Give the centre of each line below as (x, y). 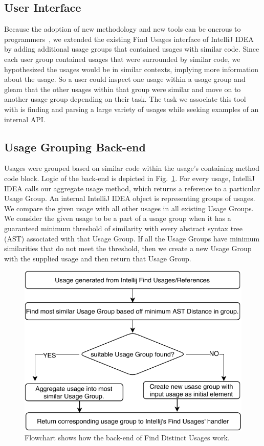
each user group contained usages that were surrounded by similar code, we (122, 59)
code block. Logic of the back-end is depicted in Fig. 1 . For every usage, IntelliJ (129, 178)
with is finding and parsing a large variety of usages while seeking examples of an (131, 109)
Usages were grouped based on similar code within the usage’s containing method (132, 168)
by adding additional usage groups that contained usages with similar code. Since (132, 49)
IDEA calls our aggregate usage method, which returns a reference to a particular (132, 188)
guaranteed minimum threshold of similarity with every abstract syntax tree (124, 228)
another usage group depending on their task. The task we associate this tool (125, 99)
